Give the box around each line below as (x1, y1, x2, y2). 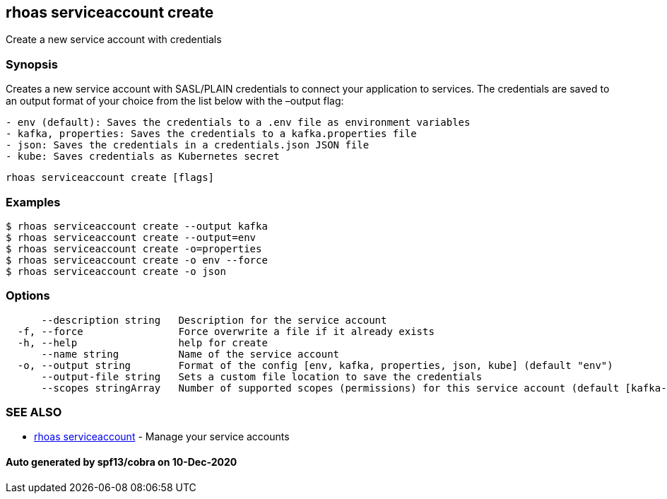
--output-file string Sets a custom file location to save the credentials (41, 370, 483, 382)
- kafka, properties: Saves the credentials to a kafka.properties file (6, 128, 417, 140)
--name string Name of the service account (41, 348, 340, 360)
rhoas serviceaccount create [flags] (6, 172, 215, 184)
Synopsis (6, 57, 58, 71)
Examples (6, 194, 61, 209)
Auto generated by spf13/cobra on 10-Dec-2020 (6, 456, 237, 469)
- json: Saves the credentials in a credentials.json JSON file (6, 139, 370, 151)
